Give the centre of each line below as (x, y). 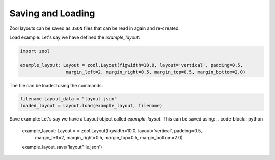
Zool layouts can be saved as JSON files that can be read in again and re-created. (95, 28)
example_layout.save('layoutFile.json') (62, 147)
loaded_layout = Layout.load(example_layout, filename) (91, 106)
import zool (35, 51)
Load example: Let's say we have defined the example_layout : (75, 37)
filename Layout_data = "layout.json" (68, 99)
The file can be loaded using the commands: (56, 86)
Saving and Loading (52, 13)
